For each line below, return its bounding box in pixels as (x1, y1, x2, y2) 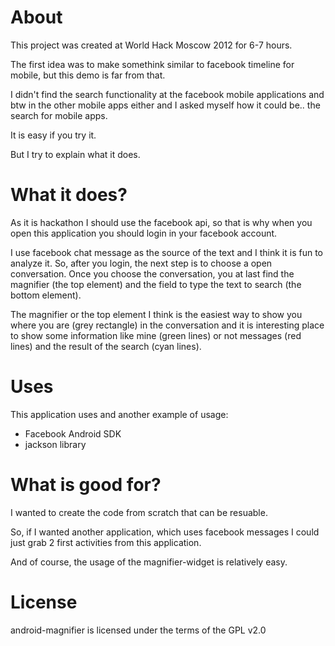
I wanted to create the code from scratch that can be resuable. (10, 506, 268, 518)
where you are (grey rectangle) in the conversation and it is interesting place (10, 319, 325, 331)
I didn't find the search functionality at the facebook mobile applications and (10, 88, 325, 100)
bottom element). (10, 289, 82, 301)
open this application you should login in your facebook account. (10, 227, 278, 239)
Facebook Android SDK (24, 427, 122, 440)
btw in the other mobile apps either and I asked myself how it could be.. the (10, 99, 321, 111)
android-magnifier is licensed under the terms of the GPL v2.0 (10, 624, 267, 636)
